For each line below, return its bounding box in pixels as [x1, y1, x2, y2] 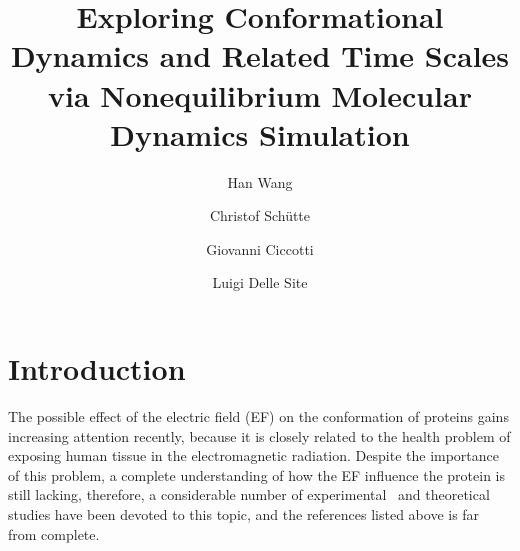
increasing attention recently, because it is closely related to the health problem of [8, 425, 511, 446]
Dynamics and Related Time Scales [10, 35, 510, 76]
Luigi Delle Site [212, 272, 308, 293]
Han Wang [227, 171, 293, 192]
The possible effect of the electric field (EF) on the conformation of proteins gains [8, 406, 509, 426]
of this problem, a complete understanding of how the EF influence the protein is [8, 464, 505, 485]
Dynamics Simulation [110, 113, 410, 154]
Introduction [8, 348, 186, 389]
